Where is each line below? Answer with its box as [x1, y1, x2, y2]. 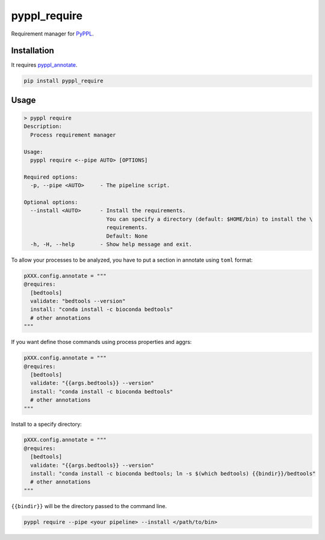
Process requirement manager [30, 131, 117, 138]
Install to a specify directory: [11, 420, 82, 428]
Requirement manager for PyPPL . [11, 30, 94, 37]
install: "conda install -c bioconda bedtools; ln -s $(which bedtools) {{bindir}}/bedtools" [30, 470, 316, 477]
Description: [23, 123, 63, 130]
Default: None [106, 232, 148, 239]
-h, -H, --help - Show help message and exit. [30, 241, 193, 248]
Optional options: [23, 198, 78, 206]
